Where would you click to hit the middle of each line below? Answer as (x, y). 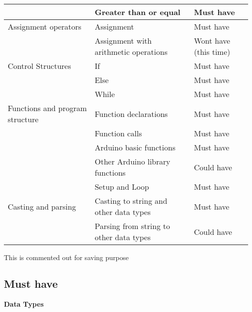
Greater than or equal (138, 12)
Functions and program (47, 108)
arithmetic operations (131, 52)
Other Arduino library (133, 161)
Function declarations (131, 114)
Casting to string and (131, 201)
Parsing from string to (132, 226)
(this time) (212, 52)
